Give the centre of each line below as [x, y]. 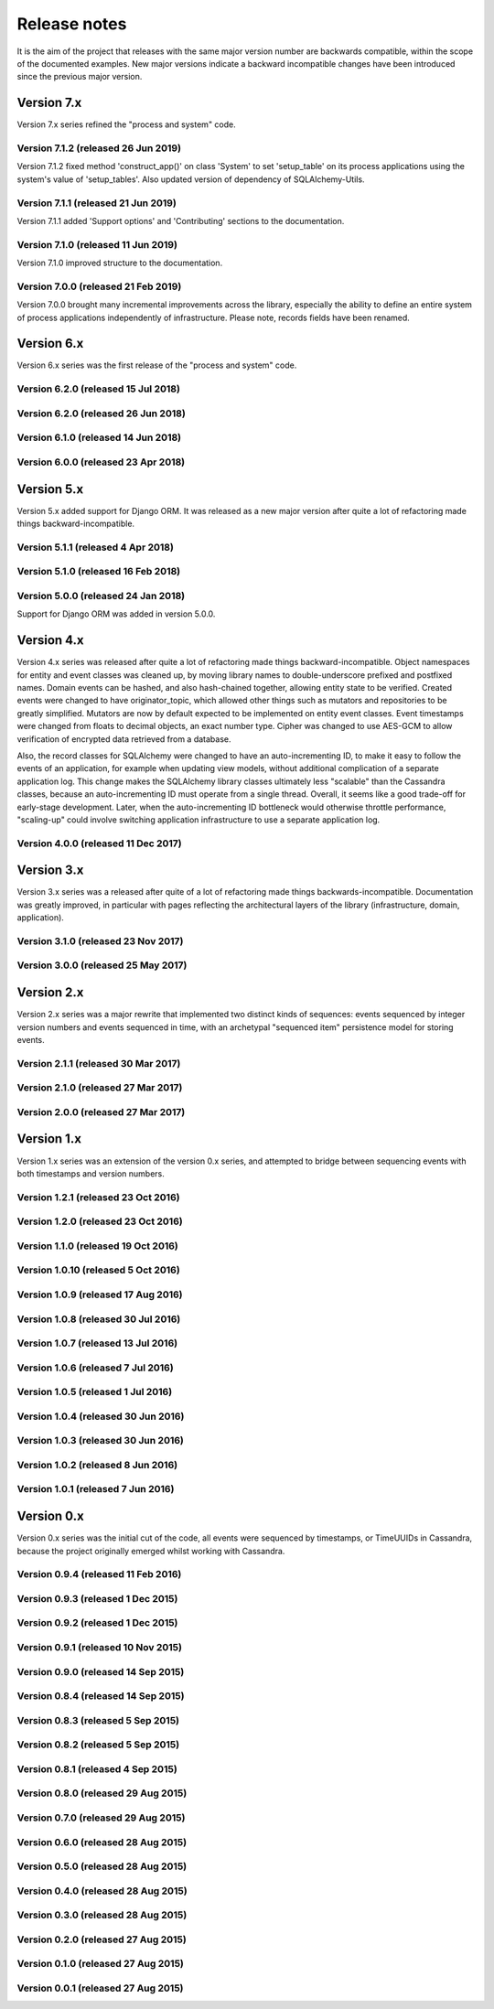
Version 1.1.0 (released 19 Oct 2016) [97, 1246]
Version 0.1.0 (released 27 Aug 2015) [101, 1964]
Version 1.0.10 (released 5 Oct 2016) [98, 1270]
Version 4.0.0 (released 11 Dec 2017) [99, 843]
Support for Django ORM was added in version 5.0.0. [116, 614]
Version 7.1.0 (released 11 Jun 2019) [97, 244]
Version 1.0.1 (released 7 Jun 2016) [96, 1489]
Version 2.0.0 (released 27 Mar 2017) [101, 1112]
